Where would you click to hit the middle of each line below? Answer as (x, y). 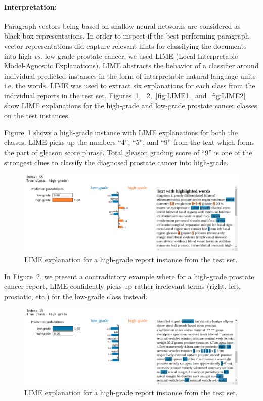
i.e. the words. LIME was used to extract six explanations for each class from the (130, 85)
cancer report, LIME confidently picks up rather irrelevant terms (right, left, (122, 286)
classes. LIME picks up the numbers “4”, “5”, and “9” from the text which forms (129, 142)
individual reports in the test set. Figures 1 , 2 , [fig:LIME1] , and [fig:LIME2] (125, 95)
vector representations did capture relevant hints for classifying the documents (125, 45)
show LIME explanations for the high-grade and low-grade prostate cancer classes (131, 105)
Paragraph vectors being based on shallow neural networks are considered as (122, 26)
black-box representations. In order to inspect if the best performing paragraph (127, 36)
